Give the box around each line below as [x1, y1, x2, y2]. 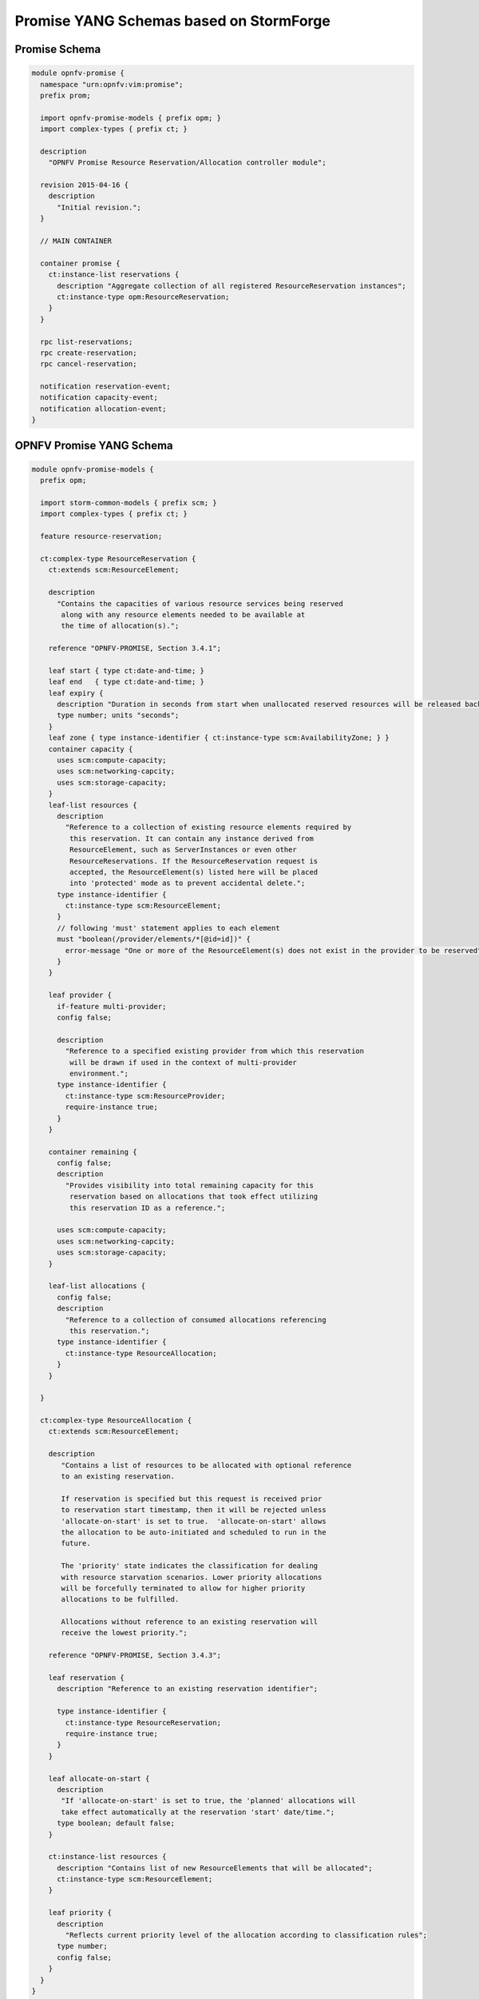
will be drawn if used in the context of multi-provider [69, 1058, 297, 1067]
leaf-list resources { [48, 800, 137, 809]
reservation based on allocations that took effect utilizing [69, 1192, 319, 1201]
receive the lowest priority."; [61, 1628, 188, 1638]
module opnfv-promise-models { [31, 465, 155, 473]
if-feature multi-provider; [57, 1002, 167, 1011]
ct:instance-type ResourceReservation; [65, 1718, 221, 1727]
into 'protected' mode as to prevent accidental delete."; [69, 879, 306, 888]
